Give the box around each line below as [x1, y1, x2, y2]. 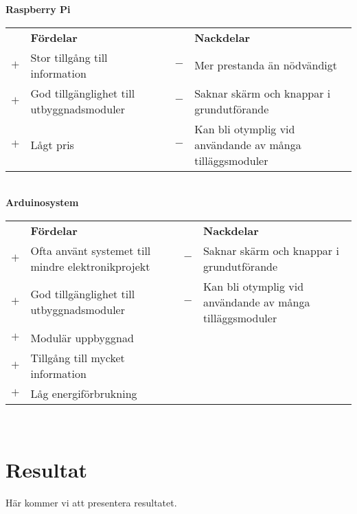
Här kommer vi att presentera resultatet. [5, 495, 177, 509]
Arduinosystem [5, 195, 79, 210]
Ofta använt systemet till [30, 242, 151, 258]
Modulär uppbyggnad [30, 329, 134, 346]
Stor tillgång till [30, 49, 108, 65]
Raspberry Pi [5, 2, 71, 16]
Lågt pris [30, 136, 74, 153]
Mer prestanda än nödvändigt [194, 57, 337, 74]
